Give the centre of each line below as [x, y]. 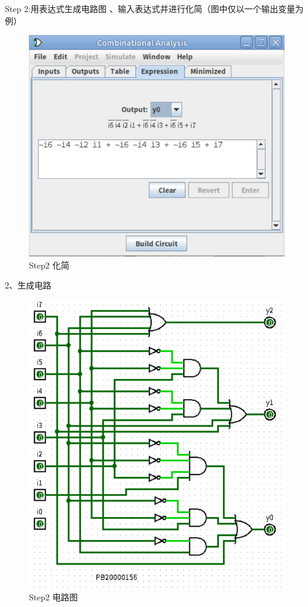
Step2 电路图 [53, 597]
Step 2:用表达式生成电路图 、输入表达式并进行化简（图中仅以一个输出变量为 [154, 8]
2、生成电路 [28, 285]
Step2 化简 [49, 265]
